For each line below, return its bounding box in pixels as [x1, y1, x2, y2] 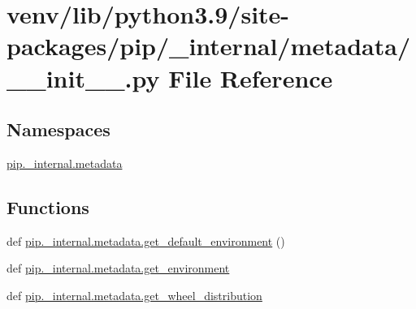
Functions [6, 194, 89, 219]
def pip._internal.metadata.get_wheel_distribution [6, 286, 262, 303]
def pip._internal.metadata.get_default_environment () [6, 232, 285, 249]
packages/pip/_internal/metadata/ [6, 29, 411, 62]
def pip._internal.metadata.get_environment [6, 260, 230, 277]
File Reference [168, 61, 333, 94]
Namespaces [6, 117, 110, 142]
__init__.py [6, 61, 160, 94]
